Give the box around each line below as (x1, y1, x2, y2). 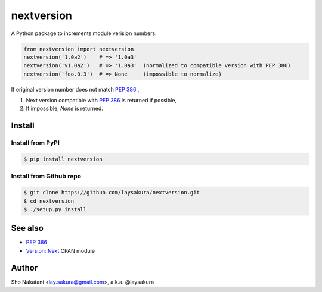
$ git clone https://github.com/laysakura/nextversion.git (23, 189, 200, 196)
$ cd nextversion (23, 197, 75, 205)
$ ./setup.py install (23, 206, 87, 212)
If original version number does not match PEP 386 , (11, 86, 140, 93)
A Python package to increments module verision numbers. (11, 30, 157, 37)
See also (11, 223, 44, 233)
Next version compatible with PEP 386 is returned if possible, (26, 97, 177, 104)
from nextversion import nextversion (23, 45, 134, 52)
